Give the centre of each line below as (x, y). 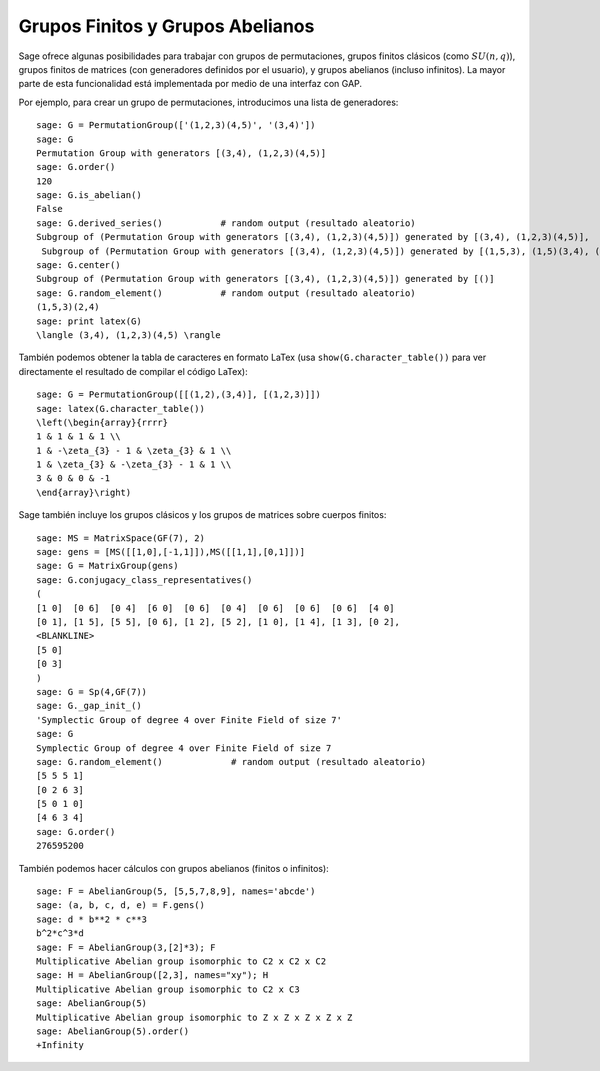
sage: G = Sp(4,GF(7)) (92, 691)
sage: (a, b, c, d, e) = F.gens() (120, 905)
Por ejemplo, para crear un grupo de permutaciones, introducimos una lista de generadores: (208, 102)
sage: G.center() (78, 265)
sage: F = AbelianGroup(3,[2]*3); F (126, 947)
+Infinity (60, 1045)
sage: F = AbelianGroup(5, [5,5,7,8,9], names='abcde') (176, 891)
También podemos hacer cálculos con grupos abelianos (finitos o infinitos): (173, 868)
